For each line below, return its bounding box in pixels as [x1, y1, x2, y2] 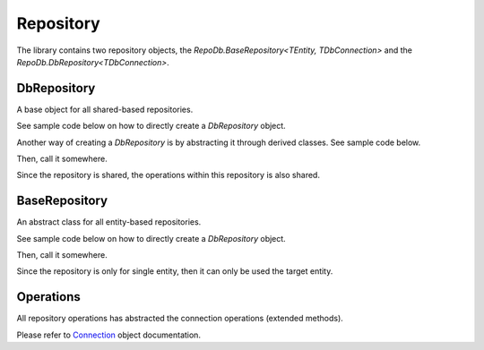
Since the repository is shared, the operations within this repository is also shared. [16, 170, 320, 181]
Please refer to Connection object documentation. [16, 329, 202, 340]
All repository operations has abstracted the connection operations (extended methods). [16, 313, 344, 324]
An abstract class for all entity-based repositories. [16, 217, 202, 227]
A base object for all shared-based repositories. [16, 104, 194, 115]
